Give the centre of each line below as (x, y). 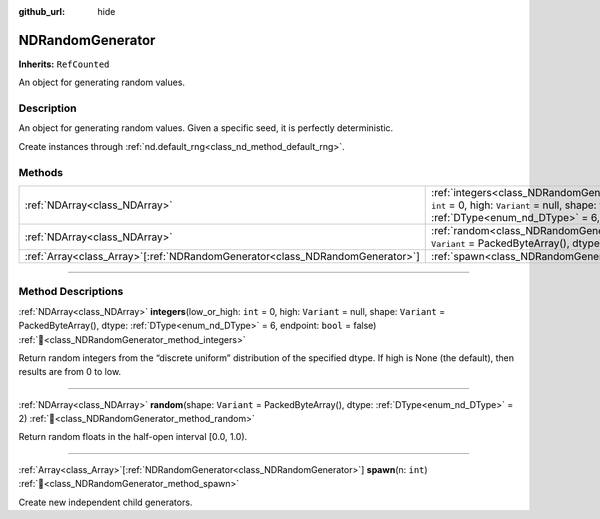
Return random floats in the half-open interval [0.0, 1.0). (133, 437)
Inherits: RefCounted (64, 64)
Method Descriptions (71, 292)
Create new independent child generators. (105, 502)
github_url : (41, 11)
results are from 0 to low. (70, 372)
